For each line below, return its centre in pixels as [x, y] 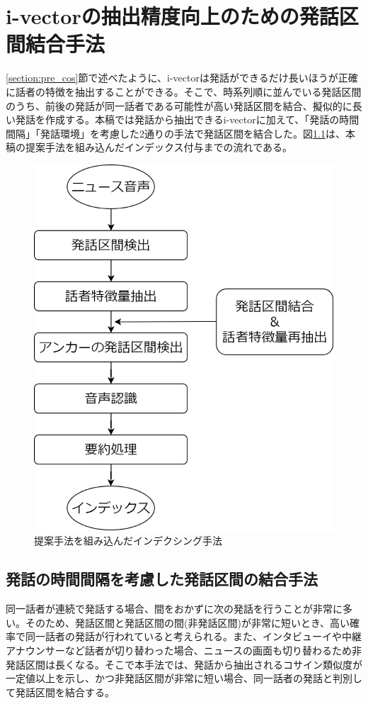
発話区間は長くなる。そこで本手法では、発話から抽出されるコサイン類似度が [184, 664]
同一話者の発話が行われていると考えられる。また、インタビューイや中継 [193, 636]
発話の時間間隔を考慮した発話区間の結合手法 [162, 579]
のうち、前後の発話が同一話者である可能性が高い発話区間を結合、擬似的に [179, 105]
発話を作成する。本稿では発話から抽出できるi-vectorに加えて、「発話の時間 [187, 119]
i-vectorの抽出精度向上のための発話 [172, 16]
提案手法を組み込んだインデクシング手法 [128, 541]
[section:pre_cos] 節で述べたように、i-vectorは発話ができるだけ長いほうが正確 [182, 78]
